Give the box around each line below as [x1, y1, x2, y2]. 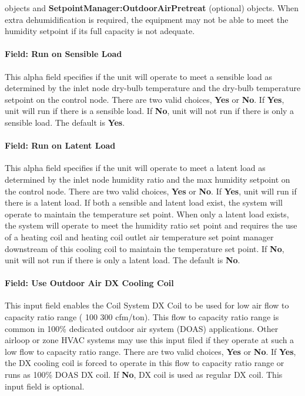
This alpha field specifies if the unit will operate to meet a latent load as [5, 162, 266, 174]
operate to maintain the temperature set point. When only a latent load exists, [5, 207, 289, 220]
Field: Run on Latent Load [5, 139, 116, 152]
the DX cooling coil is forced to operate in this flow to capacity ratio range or [5, 357, 284, 369]
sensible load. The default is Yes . [5, 116, 125, 128]
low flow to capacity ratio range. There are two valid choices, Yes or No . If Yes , [5, 345, 296, 357]
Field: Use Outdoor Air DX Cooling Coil [5, 277, 174, 289]
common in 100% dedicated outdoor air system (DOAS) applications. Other [5, 322, 279, 334]
